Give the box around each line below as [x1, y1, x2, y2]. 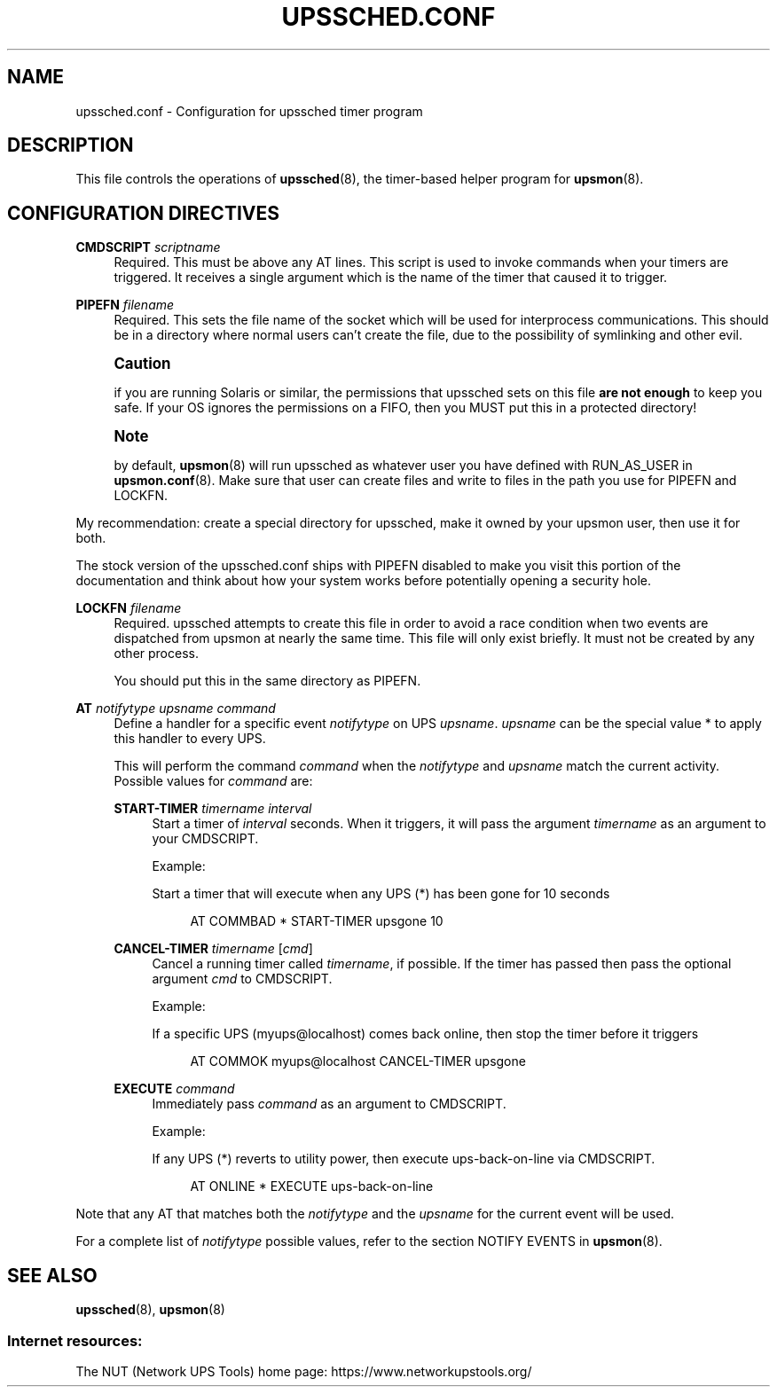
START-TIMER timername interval [114, 801, 312, 817]
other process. [114, 646, 199, 662]
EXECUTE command [114, 1081, 235, 1097]
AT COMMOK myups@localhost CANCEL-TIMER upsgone [190, 1053, 526, 1069]
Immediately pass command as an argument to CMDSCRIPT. [152, 1096, 506, 1112]
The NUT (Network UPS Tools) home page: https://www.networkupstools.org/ [75, 1363, 532, 1379]
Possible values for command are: [114, 773, 313, 789]
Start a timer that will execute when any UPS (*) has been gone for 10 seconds [152, 886, 610, 902]
